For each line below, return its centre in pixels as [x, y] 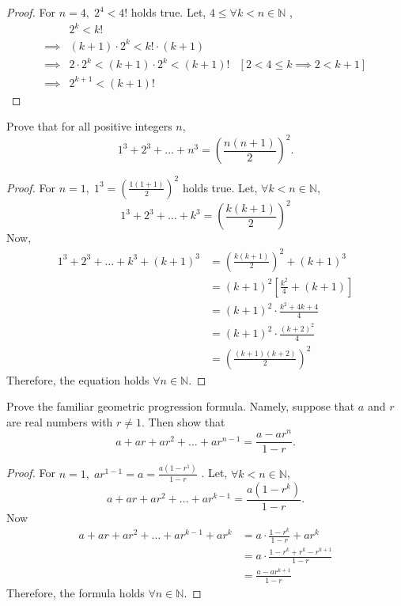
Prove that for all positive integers [89, 126]
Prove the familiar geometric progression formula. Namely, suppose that [181, 406]
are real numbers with [60, 421]
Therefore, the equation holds [78, 379]
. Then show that [183, 421]
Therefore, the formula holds [76, 592]
